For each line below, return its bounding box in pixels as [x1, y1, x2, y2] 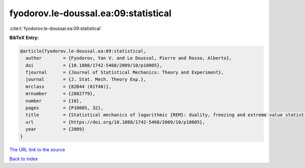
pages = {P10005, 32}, [25, 105, 104, 111]
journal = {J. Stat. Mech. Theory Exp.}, [25, 77, 146, 82]
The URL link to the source [9, 146, 66, 152]
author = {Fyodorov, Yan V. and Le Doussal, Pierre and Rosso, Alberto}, [25, 55, 232, 61]
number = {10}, [25, 98, 82, 104]
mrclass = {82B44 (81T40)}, [25, 84, 112, 89]
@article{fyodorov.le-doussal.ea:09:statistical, [20, 48, 146, 54]
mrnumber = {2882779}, [25, 91, 96, 96]
